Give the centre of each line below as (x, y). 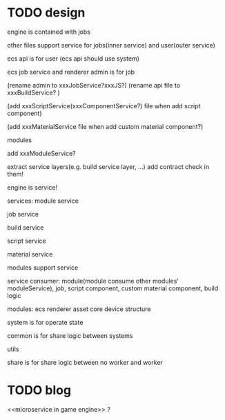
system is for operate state (45, 322)
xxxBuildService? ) (33, 92)
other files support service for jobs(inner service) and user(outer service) (111, 45)
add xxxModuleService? (41, 153)
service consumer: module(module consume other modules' (93, 281)
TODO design (46, 13)
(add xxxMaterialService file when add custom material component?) (105, 126)
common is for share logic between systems (70, 335)
